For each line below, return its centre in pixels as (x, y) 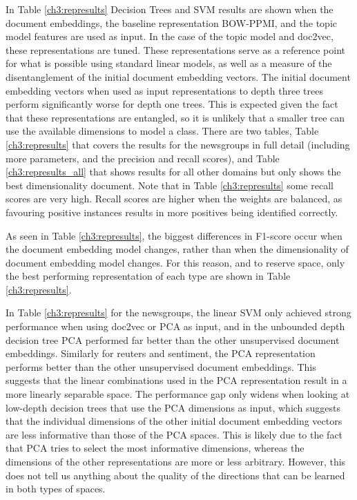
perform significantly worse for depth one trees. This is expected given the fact (172, 104)
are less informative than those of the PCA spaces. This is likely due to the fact (174, 434)
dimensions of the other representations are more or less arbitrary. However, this (176, 461)
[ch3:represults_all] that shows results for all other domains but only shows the (173, 172)
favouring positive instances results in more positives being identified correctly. (172, 212)
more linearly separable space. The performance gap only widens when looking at (178, 394)
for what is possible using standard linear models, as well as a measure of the (169, 63)
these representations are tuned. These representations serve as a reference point (176, 49)
